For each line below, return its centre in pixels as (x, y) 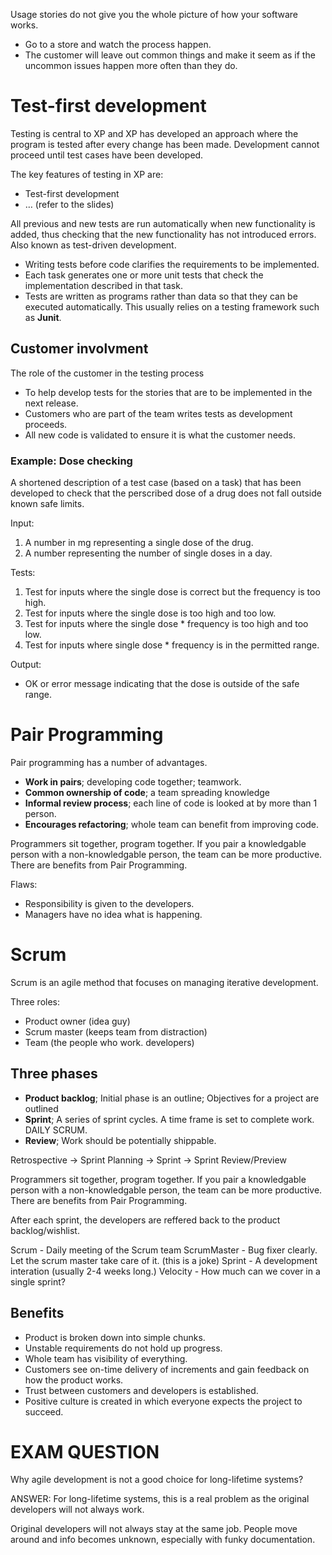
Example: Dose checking (71, 461)
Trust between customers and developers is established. (141, 1390)
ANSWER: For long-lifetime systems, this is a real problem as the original (160, 1499)
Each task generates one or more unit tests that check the (144, 275)
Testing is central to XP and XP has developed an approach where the (154, 133)
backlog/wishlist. (45, 1230)
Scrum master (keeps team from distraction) (116, 1031)
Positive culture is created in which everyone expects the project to (163, 1401)
